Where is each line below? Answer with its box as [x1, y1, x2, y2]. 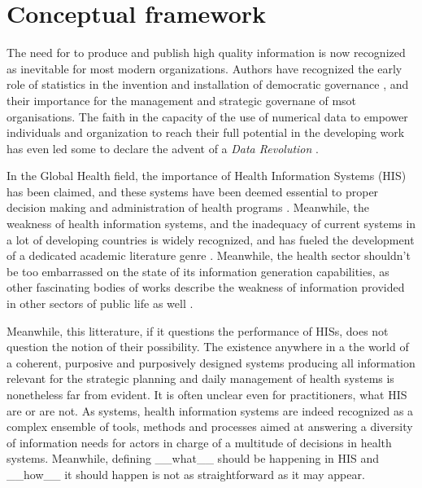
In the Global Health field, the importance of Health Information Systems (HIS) [7, 167, 407, 184]
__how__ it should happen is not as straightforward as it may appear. [7, 465, 365, 482]
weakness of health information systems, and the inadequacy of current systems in [7, 215, 416, 232]
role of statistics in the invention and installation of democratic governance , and [7, 76, 409, 93]
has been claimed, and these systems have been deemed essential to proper [7, 182, 379, 200]
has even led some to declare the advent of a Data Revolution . [7, 139, 319, 156]
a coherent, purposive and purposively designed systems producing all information [7, 354, 415, 371]
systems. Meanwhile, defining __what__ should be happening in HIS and [7, 450, 380, 467]
